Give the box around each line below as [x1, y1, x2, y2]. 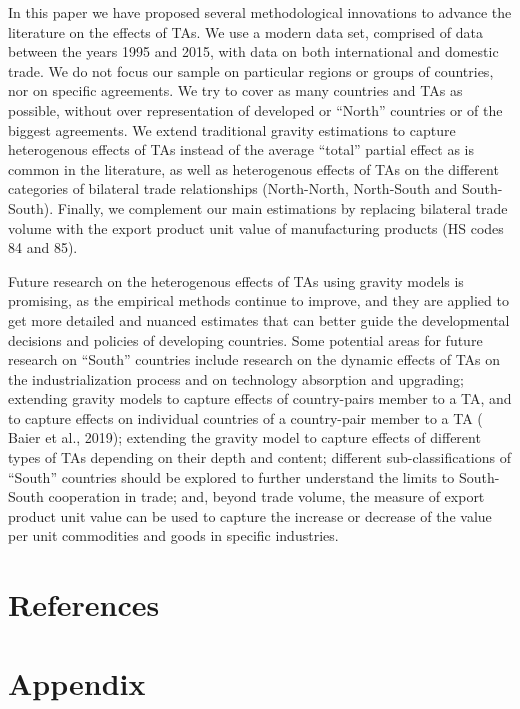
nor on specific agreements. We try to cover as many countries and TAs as [8, 80, 463, 101]
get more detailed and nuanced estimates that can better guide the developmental [8, 309, 510, 330]
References [8, 584, 160, 625]
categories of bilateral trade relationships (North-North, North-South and [8, 178, 458, 199]
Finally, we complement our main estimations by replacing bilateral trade [57, 197, 508, 218]
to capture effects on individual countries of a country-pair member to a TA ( [8, 407, 483, 428]
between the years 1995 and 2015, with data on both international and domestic [8, 41, 499, 62]
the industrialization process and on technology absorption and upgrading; [8, 368, 464, 389]
